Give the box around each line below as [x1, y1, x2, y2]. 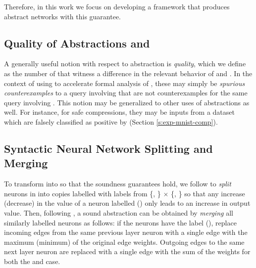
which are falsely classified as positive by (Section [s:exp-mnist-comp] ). [4, 116, 218, 127]
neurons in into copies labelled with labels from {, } [4, 188, 161, 198]
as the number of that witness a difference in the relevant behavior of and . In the [4, 68, 253, 78]
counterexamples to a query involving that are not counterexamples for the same [4, 88, 248, 98]
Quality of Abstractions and [4, 35, 150, 50]
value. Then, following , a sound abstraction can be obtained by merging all [4, 207, 233, 218]
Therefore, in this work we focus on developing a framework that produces [4, 1, 230, 11]
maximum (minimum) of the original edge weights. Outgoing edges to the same [4, 236, 245, 247]
